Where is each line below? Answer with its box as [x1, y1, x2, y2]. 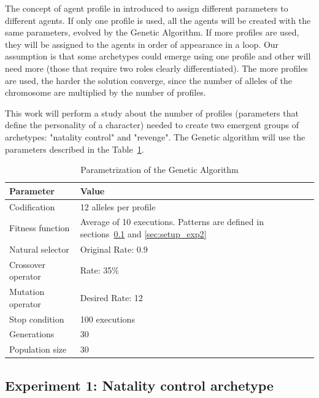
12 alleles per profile [80, 200, 156, 213]
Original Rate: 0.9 [80, 242, 148, 255]
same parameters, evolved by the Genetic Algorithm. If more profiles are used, [5, 26, 299, 39]
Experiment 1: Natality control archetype [5, 375, 274, 394]
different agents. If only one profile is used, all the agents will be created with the [5, 13, 311, 26]
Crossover [9, 258, 45, 270]
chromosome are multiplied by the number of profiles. [5, 86, 206, 99]
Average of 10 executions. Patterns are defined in [80, 215, 264, 228]
